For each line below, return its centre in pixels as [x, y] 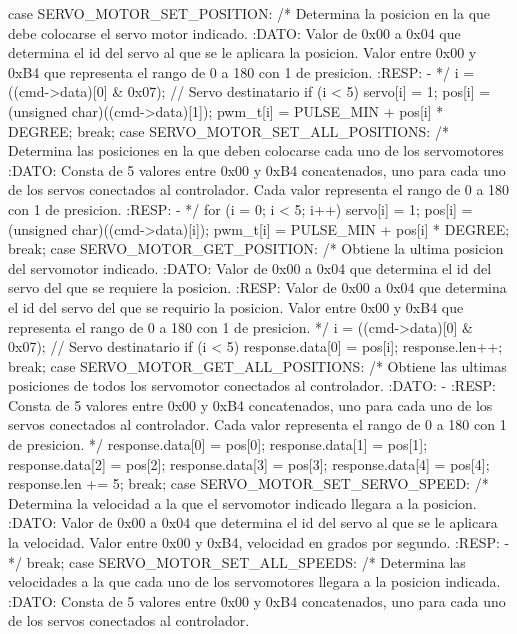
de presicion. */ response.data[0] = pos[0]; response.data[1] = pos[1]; [218, 444]
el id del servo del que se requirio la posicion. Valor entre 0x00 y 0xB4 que [236, 306]
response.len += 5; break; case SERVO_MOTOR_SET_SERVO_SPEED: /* [248, 483]
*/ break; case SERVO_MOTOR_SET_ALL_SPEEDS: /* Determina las [237, 561]
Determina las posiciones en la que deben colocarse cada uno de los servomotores [256, 150]
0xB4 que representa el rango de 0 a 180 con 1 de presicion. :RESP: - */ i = [241, 71]
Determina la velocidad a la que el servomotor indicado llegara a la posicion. [242, 502]
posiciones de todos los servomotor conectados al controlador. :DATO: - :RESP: [252, 385]
